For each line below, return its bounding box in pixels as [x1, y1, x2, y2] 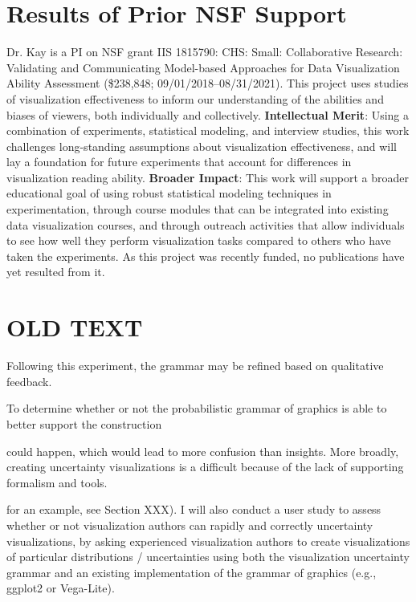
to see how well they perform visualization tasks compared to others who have [6, 232, 391, 249]
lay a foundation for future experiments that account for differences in [6, 153, 352, 170]
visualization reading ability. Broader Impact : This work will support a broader [6, 169, 409, 185]
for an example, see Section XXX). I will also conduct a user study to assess [6, 501, 381, 518]
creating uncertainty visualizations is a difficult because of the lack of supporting [6, 458, 404, 475]
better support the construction [6, 415, 162, 432]
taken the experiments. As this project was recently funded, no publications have [6, 247, 405, 264]
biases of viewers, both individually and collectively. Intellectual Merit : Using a [6, 106, 410, 123]
